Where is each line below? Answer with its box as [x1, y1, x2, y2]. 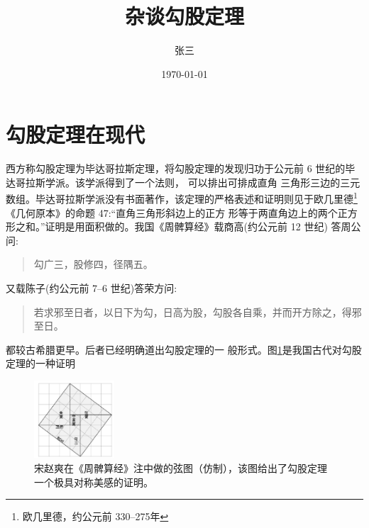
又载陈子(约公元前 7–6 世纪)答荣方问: [6, 281, 177, 296]
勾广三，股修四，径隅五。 [33, 257, 153, 271]
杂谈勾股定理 [124, 1, 244, 30]
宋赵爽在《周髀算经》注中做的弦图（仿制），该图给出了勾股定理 [34, 460, 327, 475]
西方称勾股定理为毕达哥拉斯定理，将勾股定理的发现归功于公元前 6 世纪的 [6, 161, 346, 176]
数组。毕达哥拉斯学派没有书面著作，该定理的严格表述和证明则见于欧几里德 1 [6, 189, 358, 206]
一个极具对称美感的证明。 [34, 474, 153, 489]
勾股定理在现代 [6, 120, 145, 149]
